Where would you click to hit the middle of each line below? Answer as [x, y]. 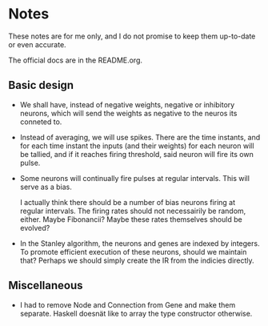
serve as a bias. [46, 187]
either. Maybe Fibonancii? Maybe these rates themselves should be [131, 219]
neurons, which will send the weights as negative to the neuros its [128, 113]
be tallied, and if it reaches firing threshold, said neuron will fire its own [136, 154]
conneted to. [41, 122]
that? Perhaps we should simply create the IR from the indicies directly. [137, 260]
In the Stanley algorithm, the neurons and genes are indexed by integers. [140, 243]
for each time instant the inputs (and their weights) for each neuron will [137, 146]
